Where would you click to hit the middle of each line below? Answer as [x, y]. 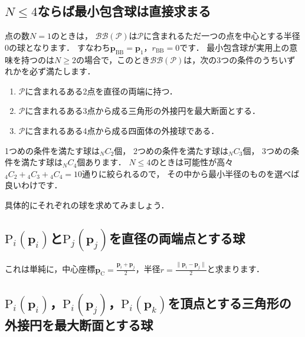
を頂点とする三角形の [229, 302]
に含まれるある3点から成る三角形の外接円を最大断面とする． [143, 111]
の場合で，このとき [113, 59]
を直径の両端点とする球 [177, 238]
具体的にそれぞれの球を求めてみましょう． [87, 205]
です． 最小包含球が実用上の [235, 47]
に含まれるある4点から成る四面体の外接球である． [122, 130]
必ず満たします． [62, 71]
